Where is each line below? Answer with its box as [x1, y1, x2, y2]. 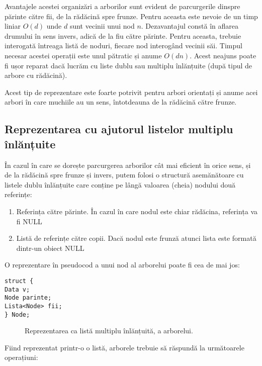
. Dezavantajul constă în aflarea [141, 21, 239, 31]
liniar [5, 21, 21, 31]
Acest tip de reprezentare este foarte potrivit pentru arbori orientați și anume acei [5, 86, 258, 97]
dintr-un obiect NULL [16, 242, 84, 253]
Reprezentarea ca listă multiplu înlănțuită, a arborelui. [25, 325, 193, 336]
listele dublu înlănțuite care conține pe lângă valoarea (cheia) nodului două [5, 179, 236, 190]
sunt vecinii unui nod [69, 21, 135, 31]
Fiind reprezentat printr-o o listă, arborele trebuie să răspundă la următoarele [5, 342, 244, 352]
